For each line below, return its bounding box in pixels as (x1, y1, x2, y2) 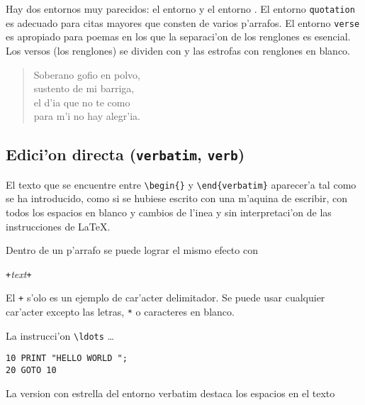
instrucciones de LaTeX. (6, 218, 111, 233)
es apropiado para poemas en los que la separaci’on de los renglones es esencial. (6, 29, 351, 44)
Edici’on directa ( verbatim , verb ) (6, 143, 245, 165)
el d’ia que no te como (33, 94, 130, 109)
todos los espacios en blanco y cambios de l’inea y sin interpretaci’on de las (6, 204, 332, 219)
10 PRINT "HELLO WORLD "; (6, 353, 128, 364)
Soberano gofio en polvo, (33, 67, 140, 82)
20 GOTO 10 (6, 365, 57, 375)
